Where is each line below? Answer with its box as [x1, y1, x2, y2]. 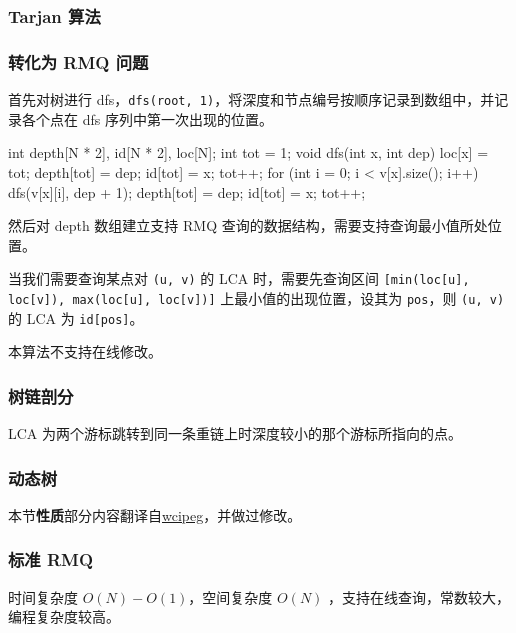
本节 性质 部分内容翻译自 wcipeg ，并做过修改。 [8, 504, 302, 525]
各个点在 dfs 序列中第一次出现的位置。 [21, 108, 273, 129]
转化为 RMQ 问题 [8, 49, 149, 74]
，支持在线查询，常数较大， [328, 586, 511, 607]
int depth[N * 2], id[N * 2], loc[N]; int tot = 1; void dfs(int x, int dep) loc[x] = [8, 142, 489, 163]
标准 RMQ [8, 547, 94, 572]
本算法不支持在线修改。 [8, 341, 162, 362]
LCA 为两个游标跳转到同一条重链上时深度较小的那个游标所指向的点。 [8, 423, 463, 444]
